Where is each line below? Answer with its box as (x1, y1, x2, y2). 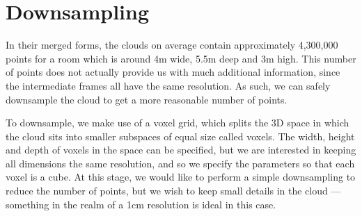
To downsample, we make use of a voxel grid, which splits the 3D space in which (6, 115, 349, 130)
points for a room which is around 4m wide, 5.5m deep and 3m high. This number (6, 51, 356, 65)
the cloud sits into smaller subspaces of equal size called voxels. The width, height (6, 128, 355, 143)
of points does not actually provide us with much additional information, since (6, 65, 340, 79)
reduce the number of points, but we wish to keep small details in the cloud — (6, 183, 341, 198)
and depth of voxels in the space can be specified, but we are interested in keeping (6, 142, 356, 157)
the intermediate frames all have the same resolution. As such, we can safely (6, 78, 331, 92)
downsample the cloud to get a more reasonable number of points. (6, 92, 288, 106)
